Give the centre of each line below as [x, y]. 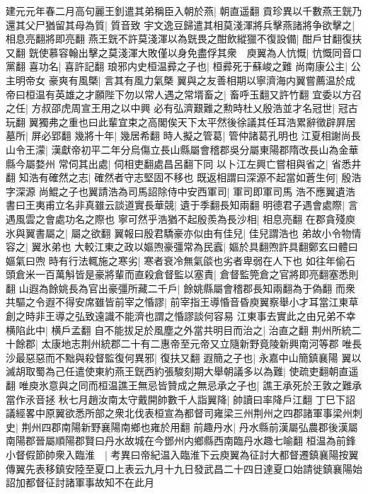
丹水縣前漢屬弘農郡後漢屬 [298, 426]
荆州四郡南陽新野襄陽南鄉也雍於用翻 [106, 426]
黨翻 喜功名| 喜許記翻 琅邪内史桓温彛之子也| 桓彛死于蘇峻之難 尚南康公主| [177, 66]
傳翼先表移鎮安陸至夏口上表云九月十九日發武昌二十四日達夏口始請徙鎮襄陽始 [184, 468]
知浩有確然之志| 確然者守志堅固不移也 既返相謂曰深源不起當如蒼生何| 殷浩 [190, 177]
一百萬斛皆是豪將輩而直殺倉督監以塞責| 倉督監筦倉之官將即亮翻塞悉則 [197, 274]
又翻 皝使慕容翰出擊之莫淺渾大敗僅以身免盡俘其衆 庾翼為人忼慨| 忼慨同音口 [184, 52]
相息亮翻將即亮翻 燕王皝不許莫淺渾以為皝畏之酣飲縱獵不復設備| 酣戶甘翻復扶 [184, 39]
